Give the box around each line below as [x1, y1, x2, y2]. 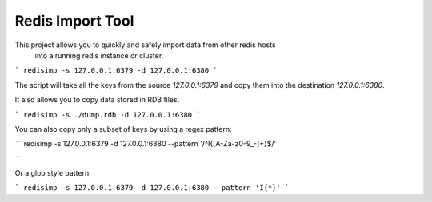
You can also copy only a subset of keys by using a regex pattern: [14, 124, 232, 133]
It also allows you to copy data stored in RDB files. [14, 95, 180, 105]
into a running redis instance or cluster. [34, 50, 164, 60]
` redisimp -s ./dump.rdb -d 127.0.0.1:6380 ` [14, 110, 201, 119]
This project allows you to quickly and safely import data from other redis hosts [14, 40, 276, 50]
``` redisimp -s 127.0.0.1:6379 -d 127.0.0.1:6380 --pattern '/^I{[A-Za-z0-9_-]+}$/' [14, 139, 277, 149]
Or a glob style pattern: [14, 168, 91, 178]
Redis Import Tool [14, 12, 134, 30]
